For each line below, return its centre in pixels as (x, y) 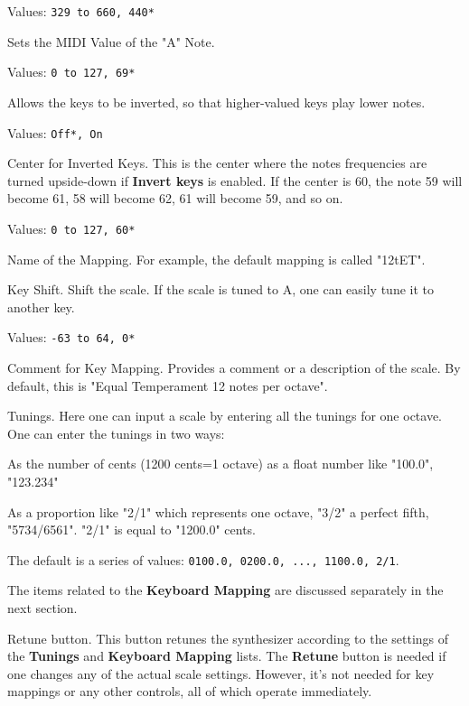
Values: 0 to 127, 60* (71, 228)
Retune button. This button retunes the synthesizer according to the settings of (228, 638)
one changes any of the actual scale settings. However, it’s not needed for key (221, 673)
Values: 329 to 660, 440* (81, 11)
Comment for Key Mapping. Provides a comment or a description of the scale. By (234, 368)
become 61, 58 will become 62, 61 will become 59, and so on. (175, 198)
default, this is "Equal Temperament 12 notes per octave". (168, 385)
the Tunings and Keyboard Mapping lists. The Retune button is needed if (227, 656)
